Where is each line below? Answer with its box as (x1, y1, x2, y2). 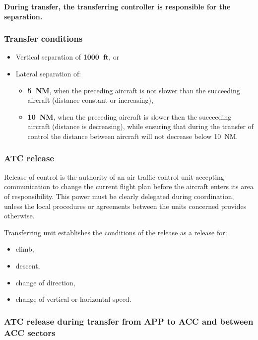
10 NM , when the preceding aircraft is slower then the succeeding (27, 111, 232, 122)
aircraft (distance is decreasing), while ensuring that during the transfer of (27, 121, 254, 132)
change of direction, (15, 277, 75, 287)
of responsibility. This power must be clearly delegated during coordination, (4, 191, 234, 201)
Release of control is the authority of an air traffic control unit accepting (4, 171, 224, 182)
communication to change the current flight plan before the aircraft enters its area (4, 181, 254, 192)
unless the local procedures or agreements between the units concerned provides (4, 201, 247, 211)
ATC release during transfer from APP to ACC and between (4, 315, 254, 327)
